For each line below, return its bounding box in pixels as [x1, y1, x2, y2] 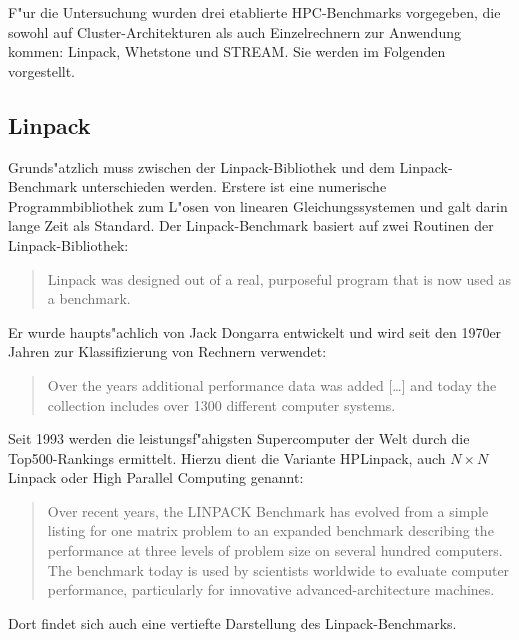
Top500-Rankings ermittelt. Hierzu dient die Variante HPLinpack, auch [8, 447, 446, 468]
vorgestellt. [8, 60, 76, 81]
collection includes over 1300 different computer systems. [47, 394, 396, 415]
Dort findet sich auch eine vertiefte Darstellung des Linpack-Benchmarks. [8, 612, 457, 633]
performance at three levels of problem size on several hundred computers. [47, 540, 503, 561]
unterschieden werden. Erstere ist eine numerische [81, 176, 387, 197]
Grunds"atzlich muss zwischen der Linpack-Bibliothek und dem [8, 156, 395, 177]
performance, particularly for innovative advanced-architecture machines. [47, 579, 495, 600]
